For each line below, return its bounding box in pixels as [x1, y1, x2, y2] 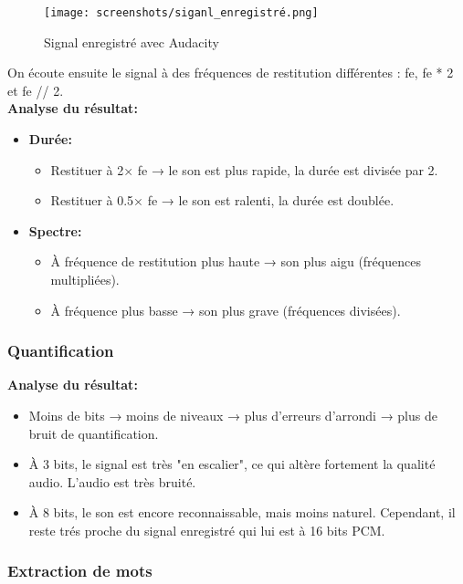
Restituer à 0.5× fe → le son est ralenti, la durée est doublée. [50, 191, 395, 210]
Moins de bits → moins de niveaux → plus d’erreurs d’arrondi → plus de [28, 406, 437, 424]
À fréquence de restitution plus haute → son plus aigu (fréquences [50, 252, 421, 271]
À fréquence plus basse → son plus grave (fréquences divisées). [50, 300, 401, 319]
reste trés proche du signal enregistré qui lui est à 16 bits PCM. [28, 520, 385, 539]
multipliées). [50, 270, 120, 288]
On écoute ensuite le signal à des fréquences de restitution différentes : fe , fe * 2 [7, 63, 454, 82]
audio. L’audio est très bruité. [28, 472, 196, 491]
